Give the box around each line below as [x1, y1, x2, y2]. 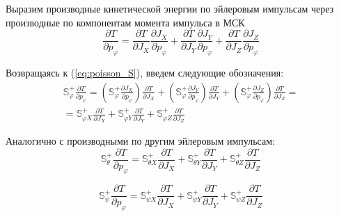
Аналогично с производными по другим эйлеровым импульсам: [6, 133, 275, 147]
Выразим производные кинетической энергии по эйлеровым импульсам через [6, 1, 334, 15]
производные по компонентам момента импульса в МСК [6, 15, 245, 29]
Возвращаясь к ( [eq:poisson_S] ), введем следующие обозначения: [6, 65, 284, 80]
